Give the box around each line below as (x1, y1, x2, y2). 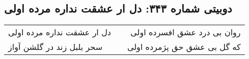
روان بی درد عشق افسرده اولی (130, 26, 241, 38)
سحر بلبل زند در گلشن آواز (8, 41, 103, 53)
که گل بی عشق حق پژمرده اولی (127, 41, 241, 53)
